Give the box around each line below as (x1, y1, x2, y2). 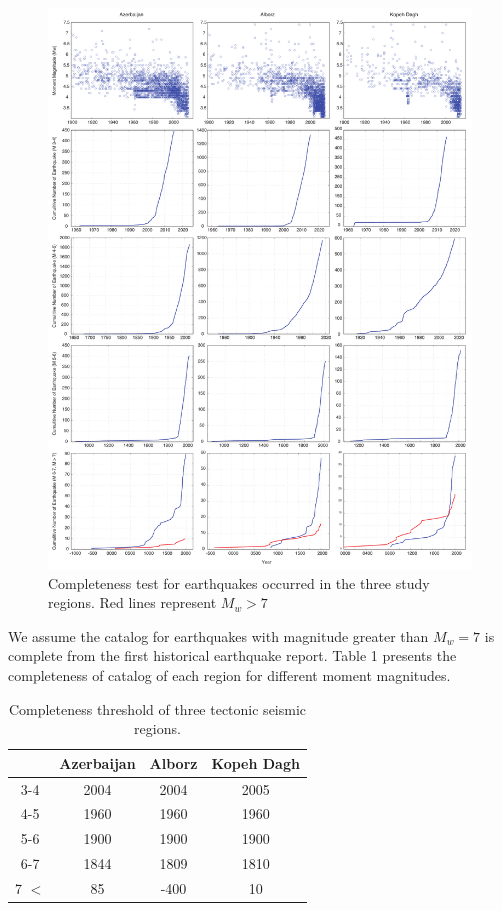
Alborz (149, 752, 198, 773)
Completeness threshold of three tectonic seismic (8, 698, 307, 719)
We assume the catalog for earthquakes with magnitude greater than (8, 625, 429, 646)
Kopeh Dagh (211, 752, 300, 773)
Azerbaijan (59, 752, 136, 773)
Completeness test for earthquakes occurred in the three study (48, 572, 430, 593)
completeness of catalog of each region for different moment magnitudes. (8, 664, 451, 685)
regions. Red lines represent (48, 592, 217, 613)
